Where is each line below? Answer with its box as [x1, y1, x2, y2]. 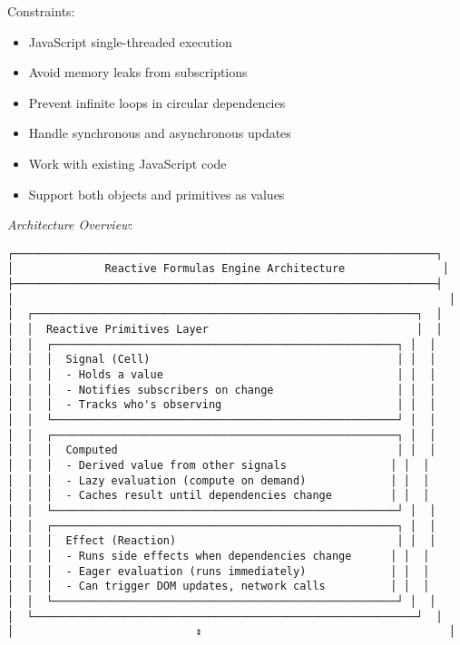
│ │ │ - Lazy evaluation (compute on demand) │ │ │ [7, 474, 430, 487]
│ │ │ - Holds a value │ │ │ [7, 368, 436, 381]
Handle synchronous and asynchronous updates [28, 123, 291, 142]
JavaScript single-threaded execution [28, 32, 232, 51]
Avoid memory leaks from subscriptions [28, 63, 248, 82]
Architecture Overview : [7, 215, 133, 234]
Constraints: [7, 2, 75, 20]
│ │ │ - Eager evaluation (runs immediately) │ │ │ [7, 564, 430, 578]
